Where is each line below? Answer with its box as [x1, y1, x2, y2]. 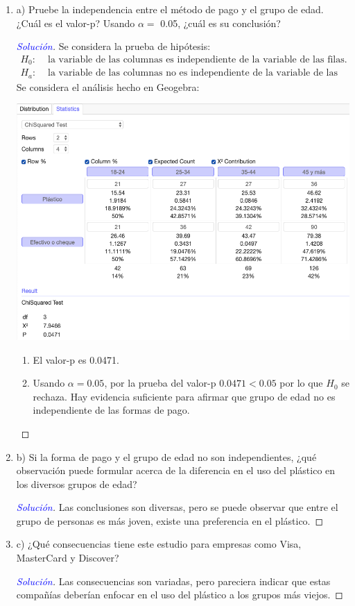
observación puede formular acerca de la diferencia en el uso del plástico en [16, 463, 336, 478]
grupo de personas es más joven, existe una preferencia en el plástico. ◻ [16, 513, 324, 528]
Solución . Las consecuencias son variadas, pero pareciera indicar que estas [16, 573, 331, 588]
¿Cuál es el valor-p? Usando [16, 15, 135, 30]
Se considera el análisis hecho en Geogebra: [16, 79, 200, 94]
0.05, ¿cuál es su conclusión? [160, 15, 281, 30]
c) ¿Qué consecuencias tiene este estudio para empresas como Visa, [16, 537, 302, 551]
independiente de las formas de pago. [33, 403, 190, 417]
